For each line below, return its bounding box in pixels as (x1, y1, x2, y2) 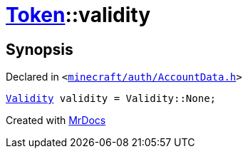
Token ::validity (6, 3, 151, 27)
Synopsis (6, 40, 73, 58)
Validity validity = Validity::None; (6, 93, 217, 105)
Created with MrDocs (6, 114, 106, 127)
